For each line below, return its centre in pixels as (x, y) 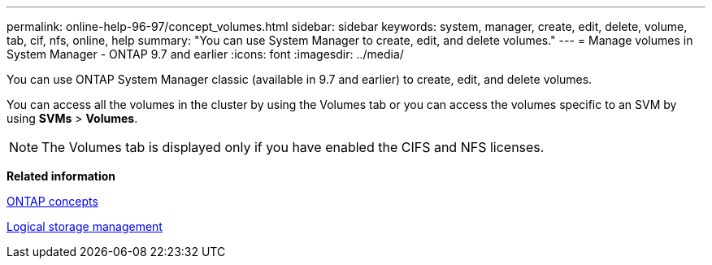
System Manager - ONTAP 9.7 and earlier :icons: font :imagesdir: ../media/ (205, 54)
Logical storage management (85, 226)
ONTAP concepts (52, 201)
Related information (61, 176)
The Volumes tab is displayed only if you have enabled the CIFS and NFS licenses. (293, 147)
